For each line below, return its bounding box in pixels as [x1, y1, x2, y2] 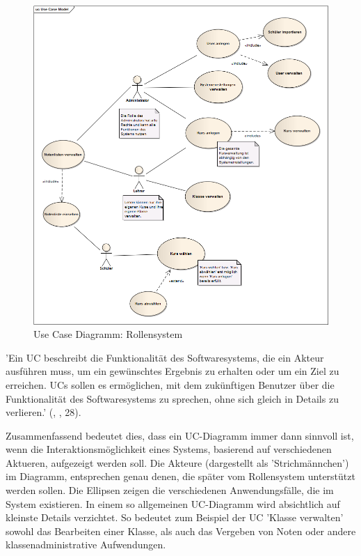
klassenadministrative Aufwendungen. [6, 537, 166, 552]
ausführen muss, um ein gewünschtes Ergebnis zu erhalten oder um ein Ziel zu [6, 364, 339, 378]
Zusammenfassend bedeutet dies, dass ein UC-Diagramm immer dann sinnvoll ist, [6, 428, 354, 442]
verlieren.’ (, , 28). [6, 405, 81, 419]
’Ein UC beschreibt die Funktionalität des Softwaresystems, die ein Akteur [6, 350, 324, 364]
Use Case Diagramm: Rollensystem [33, 327, 183, 341]
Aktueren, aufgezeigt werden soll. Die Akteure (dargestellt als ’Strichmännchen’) [6, 455, 349, 470]
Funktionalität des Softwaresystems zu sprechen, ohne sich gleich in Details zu [6, 391, 339, 406]
